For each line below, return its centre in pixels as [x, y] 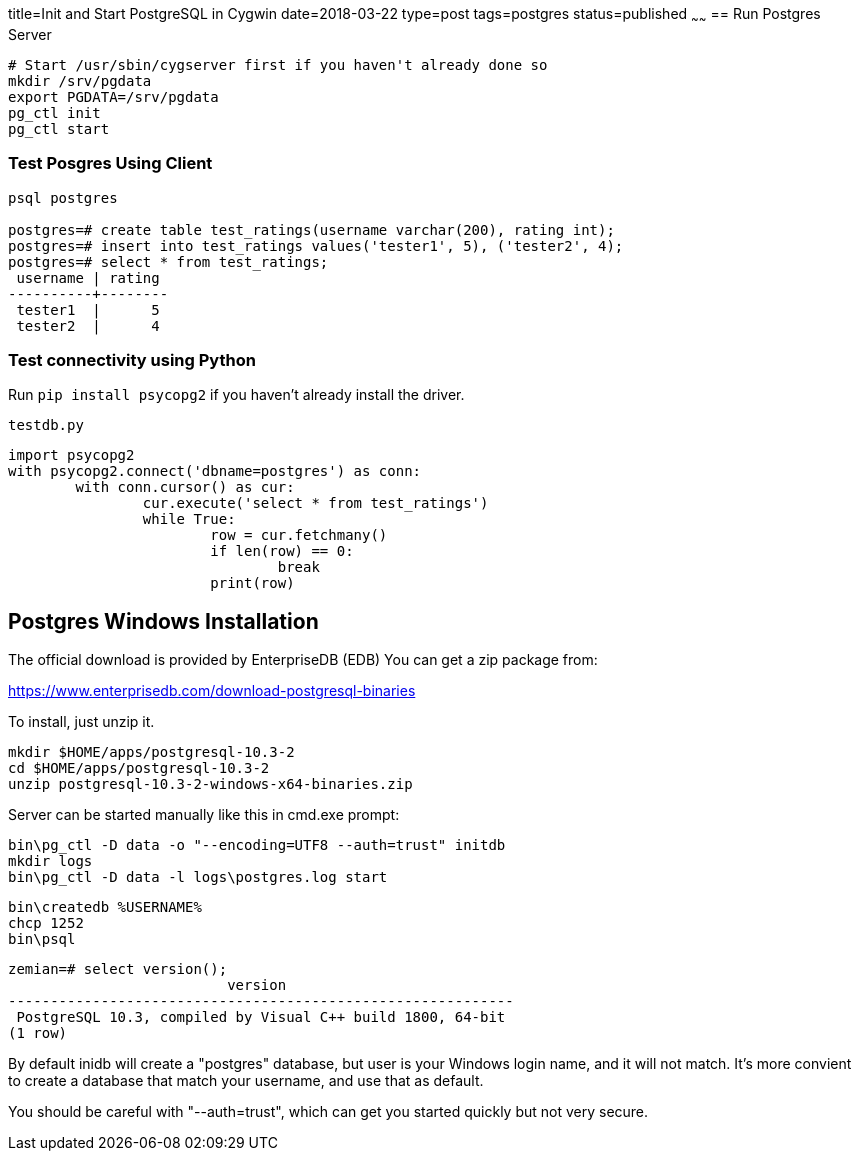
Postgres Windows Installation [163, 621]
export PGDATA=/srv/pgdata [113, 96]
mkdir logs [50, 861]
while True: [189, 519]
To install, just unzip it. [81, 722]
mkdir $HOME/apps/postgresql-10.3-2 [151, 752]
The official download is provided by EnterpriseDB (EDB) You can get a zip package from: [303, 660]
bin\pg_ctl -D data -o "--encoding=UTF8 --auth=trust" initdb [257, 845]
